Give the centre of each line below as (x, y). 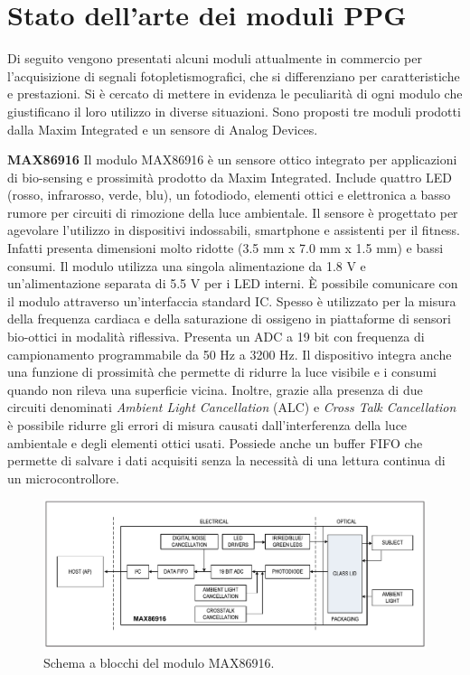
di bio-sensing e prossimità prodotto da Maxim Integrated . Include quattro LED (230, 177)
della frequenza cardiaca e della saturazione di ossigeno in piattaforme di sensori (229, 319)
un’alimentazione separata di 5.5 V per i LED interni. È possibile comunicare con (233, 283)
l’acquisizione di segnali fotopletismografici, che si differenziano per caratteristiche (234, 75)
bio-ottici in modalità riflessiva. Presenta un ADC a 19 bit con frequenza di (216, 337)
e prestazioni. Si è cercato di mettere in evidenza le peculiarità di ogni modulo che (235, 94)
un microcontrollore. (63, 478)
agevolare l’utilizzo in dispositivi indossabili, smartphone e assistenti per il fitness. (234, 230)
